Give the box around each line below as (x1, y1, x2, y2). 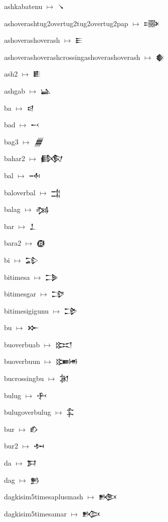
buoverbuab (4, 339, 40, 349)
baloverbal (4, 187, 36, 197)
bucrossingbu (4, 373, 44, 384)
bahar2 (4, 153, 26, 164)
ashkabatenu (4, 1, 43, 11)
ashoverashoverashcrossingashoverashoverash (4, 51, 140, 62)
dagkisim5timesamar (4, 508, 67, 518)
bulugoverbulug (4, 407, 51, 417)
